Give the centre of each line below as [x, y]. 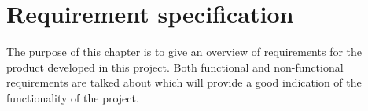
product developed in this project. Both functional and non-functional [175, 67]
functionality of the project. [73, 97]
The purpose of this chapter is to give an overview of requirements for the [184, 52]
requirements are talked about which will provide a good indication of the [184, 82]
